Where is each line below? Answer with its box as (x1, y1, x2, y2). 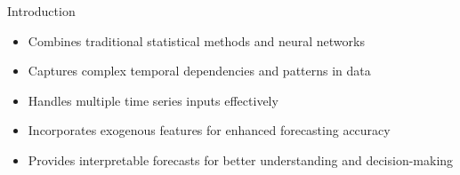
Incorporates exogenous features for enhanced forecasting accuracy (28, 121, 391, 139)
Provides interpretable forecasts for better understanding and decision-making (28, 150, 454, 169)
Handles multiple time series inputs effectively (28, 91, 278, 109)
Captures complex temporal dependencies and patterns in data (28, 61, 371, 80)
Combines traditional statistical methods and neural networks (28, 31, 365, 50)
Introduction (7, 2, 76, 20)
